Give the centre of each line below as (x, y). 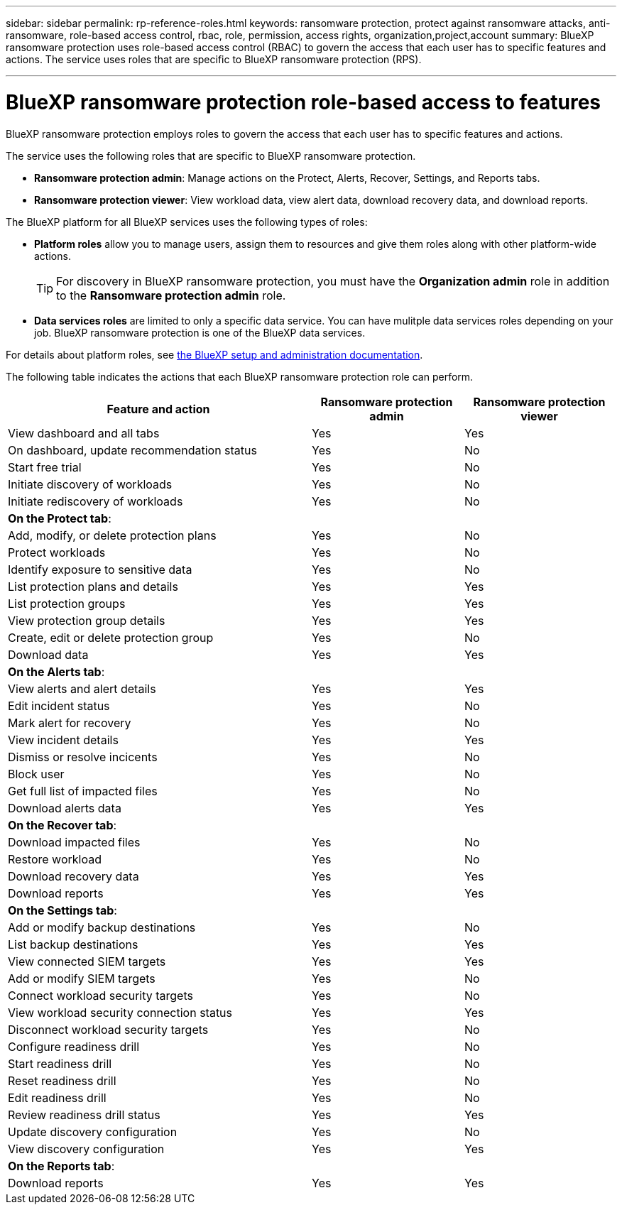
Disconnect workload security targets (108, 1029)
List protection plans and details (93, 586)
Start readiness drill (60, 1063)
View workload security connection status (120, 1012)
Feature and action (158, 409)
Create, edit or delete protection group (111, 637)
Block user (36, 774)
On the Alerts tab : (56, 671)
